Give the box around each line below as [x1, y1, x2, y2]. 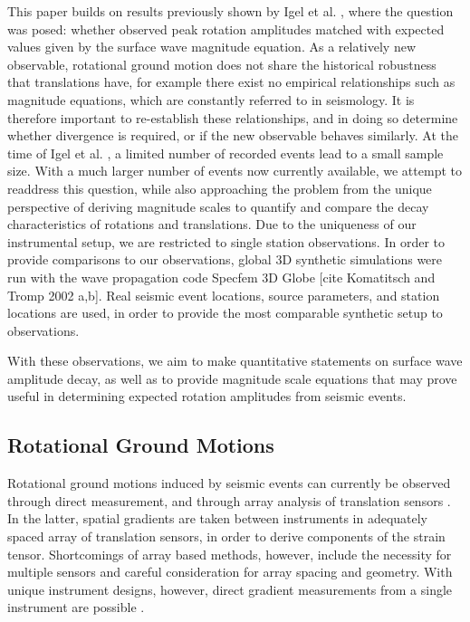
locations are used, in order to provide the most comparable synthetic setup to [7, 303, 443, 322]
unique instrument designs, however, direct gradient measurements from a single [7, 579, 453, 598]
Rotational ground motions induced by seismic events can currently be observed [7, 474, 451, 493]
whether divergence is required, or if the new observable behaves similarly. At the [7, 126, 458, 145]
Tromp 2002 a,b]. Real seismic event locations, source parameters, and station [7, 285, 440, 304]
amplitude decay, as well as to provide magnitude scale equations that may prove [7, 368, 457, 388]
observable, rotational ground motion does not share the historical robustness [7, 54, 436, 73]
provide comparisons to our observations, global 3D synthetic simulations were [7, 250, 443, 269]
